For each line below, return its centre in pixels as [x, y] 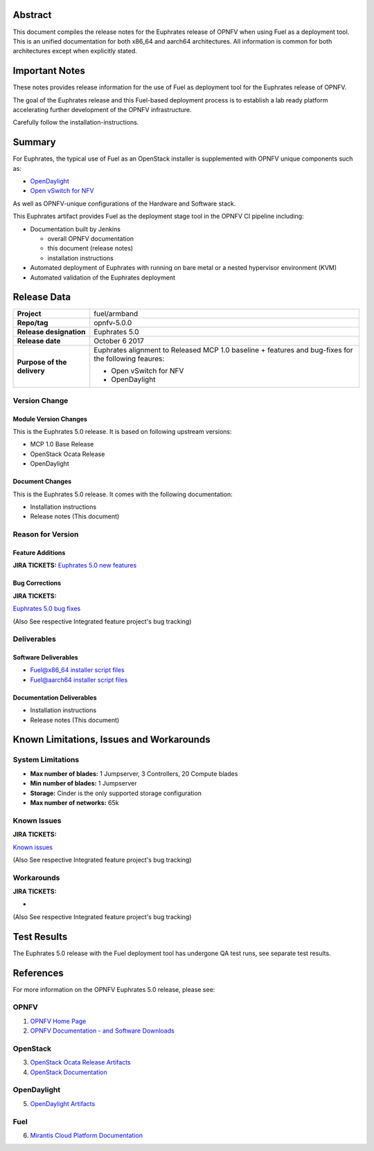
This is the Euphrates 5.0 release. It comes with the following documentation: [123, 494]
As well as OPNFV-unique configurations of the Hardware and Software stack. [124, 203]
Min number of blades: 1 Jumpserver [83, 783]
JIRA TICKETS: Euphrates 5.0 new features [75, 565]
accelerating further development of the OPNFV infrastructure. [102, 109]
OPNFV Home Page [58, 1021]
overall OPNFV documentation [91, 239]
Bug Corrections [37, 583]
